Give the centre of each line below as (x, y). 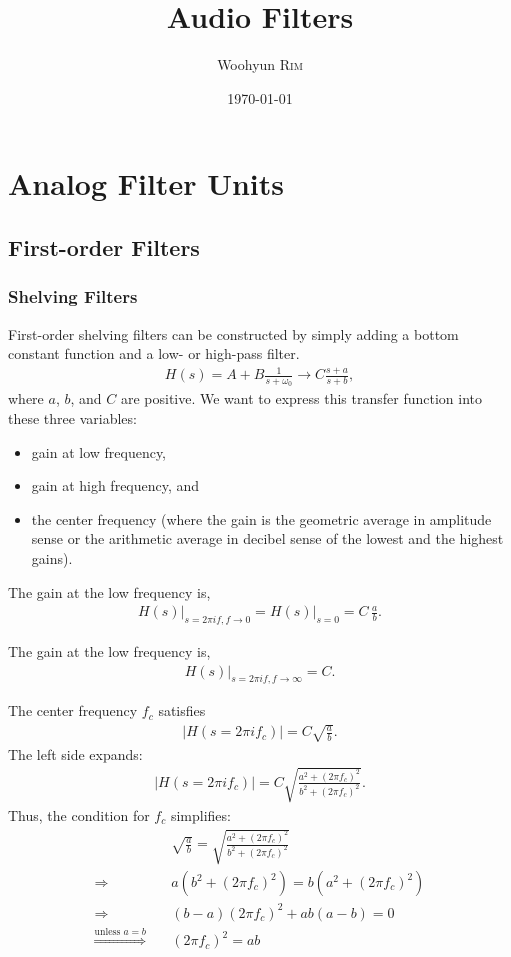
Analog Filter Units (146, 183)
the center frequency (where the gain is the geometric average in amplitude (261, 518)
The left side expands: (75, 753)
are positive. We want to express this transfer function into (301, 398)
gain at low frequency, (99, 451)
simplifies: (200, 814)
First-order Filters (104, 246)
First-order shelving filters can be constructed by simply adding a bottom (233, 333)
